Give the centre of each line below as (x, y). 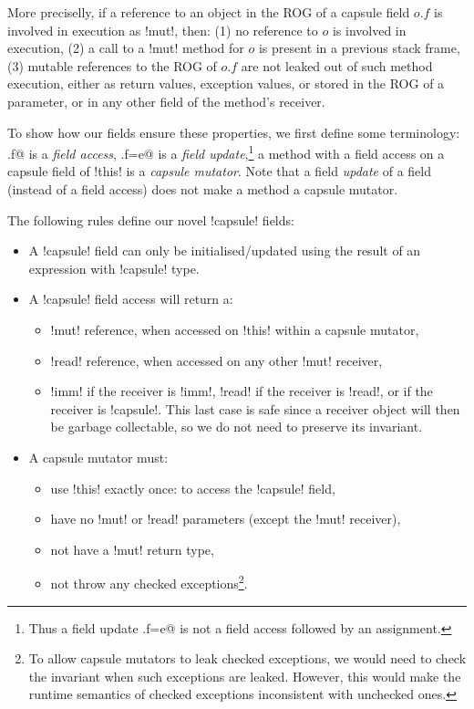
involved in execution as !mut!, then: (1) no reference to (163, 30)
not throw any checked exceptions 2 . (149, 582)
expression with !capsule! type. (114, 268)
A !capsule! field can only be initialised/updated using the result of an (225, 250)
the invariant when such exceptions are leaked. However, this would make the (245, 676)
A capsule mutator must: (98, 457)
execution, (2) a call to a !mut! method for (126, 48)
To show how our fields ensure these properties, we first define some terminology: (234, 132)
